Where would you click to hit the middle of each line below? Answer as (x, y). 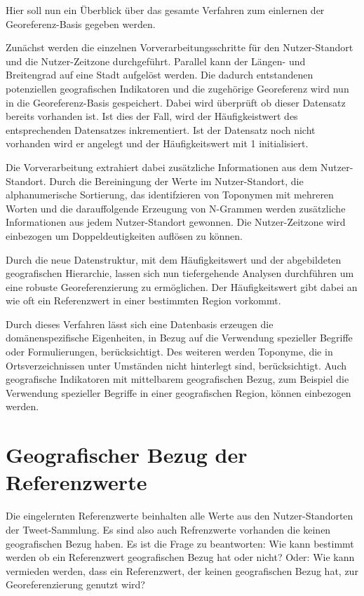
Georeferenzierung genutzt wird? (75, 584)
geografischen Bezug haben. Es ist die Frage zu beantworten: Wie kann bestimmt (180, 543)
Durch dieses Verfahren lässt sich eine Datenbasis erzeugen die (140, 324)
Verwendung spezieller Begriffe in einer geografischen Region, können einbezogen (178, 392)
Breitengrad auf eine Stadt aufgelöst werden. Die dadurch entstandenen (160, 75)
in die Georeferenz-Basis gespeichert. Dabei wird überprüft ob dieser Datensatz (176, 102)
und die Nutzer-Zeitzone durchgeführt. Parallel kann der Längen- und (156, 61)
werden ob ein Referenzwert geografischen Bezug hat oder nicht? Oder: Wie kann (180, 557)
